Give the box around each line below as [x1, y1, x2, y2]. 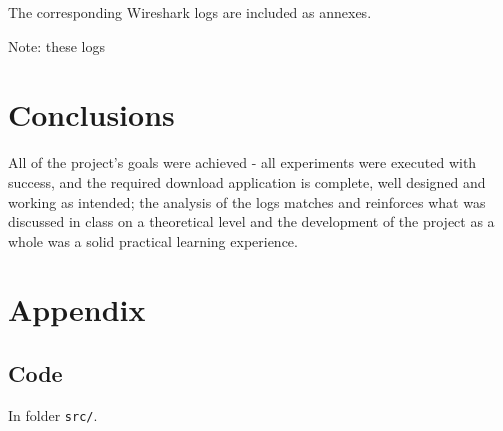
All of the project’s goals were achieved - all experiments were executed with [8, 152, 477, 173]
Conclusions [8, 94, 175, 135]
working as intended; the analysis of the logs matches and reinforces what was [8, 191, 486, 212]
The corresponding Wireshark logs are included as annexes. [8, 2, 372, 22]
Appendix [8, 289, 146, 330]
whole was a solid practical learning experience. [8, 230, 298, 251]
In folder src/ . [8, 404, 98, 425]
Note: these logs [8, 35, 105, 56]
